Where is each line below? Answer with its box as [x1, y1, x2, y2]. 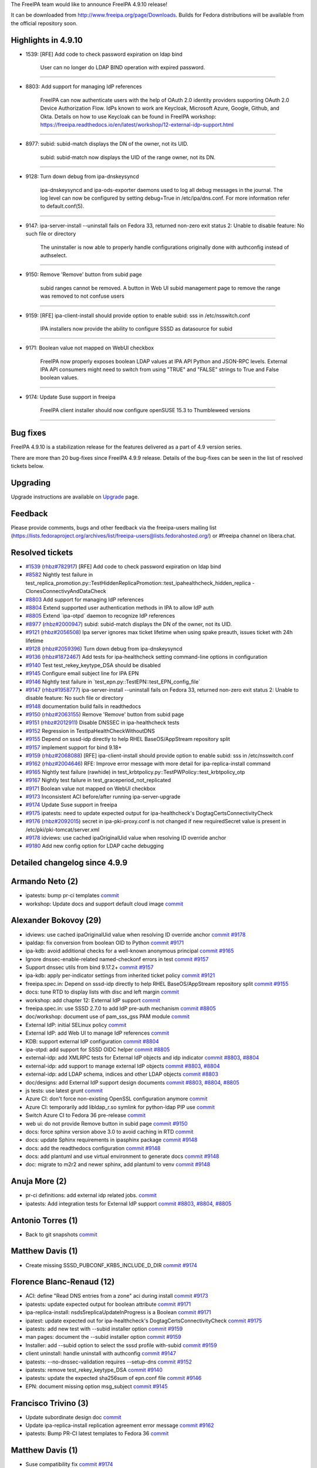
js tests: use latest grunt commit [25, 1087, 103, 1094]
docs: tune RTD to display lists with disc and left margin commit [25, 988, 179, 995]
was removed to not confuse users [40, 292, 124, 299]
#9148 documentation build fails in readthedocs [25, 702, 141, 710]
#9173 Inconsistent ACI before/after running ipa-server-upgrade [25, 793, 181, 800]
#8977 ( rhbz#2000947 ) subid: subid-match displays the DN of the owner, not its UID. [25, 620, 232, 628]
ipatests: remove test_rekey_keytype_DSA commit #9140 [25, 1366, 163, 1373]
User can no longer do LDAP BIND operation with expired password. [40, 64, 205, 71]
